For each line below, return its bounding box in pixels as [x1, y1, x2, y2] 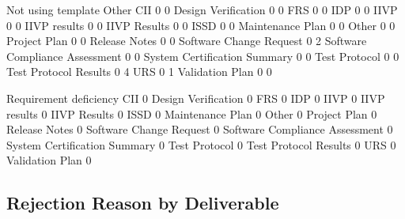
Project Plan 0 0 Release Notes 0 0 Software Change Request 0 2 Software [6, 32, 367, 49]
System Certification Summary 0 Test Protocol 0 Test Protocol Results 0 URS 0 [6, 136, 396, 153]
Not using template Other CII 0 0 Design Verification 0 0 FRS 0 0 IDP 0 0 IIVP [6, 2, 398, 17]
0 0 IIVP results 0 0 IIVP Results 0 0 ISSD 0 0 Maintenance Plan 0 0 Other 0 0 [6, 17, 396, 33]
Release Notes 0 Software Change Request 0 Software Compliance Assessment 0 [6, 121, 393, 138]
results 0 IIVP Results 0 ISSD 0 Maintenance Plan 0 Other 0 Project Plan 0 [6, 105, 377, 122]
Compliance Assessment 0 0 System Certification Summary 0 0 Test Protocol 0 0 [6, 47, 399, 64]
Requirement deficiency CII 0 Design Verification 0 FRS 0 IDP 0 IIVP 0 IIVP [6, 89, 385, 106]
